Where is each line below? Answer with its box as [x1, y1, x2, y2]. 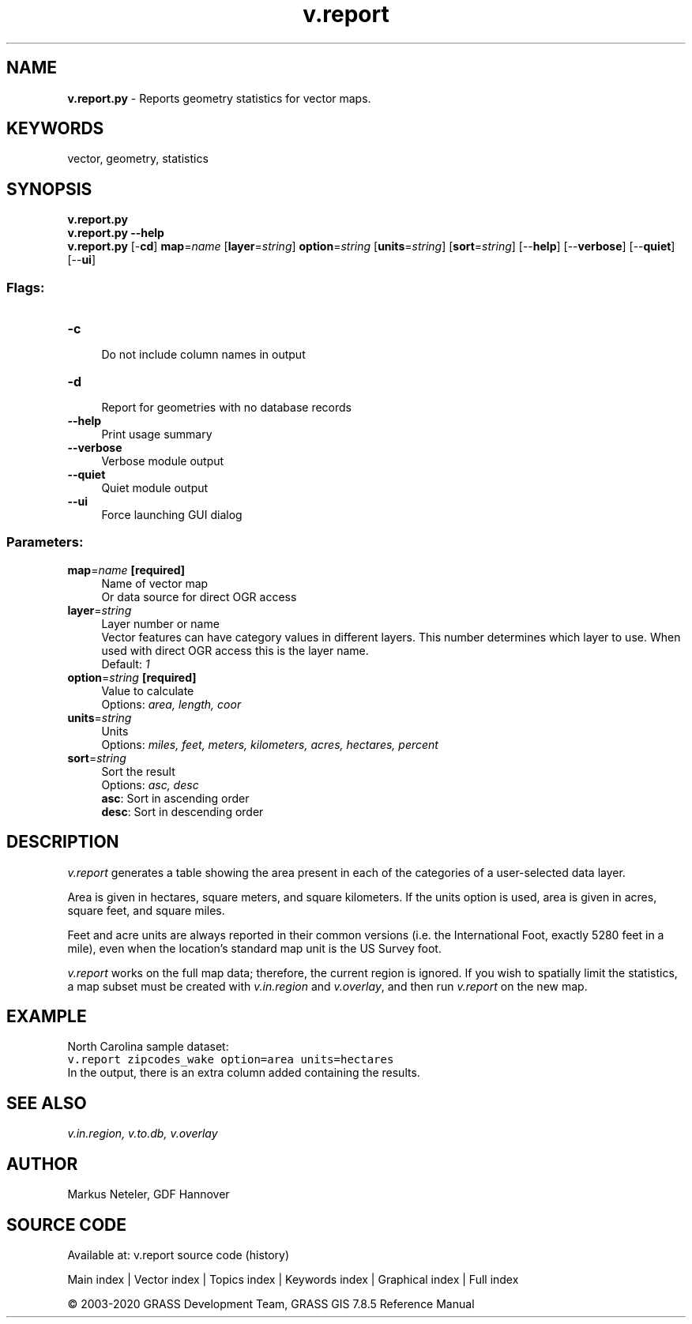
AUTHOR [6, 1153, 78, 1174]
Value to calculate [101, 683, 194, 698]
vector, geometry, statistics [67, 152, 209, 166]
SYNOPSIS [6, 179, 92, 199]
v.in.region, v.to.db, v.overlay [67, 1127, 218, 1141]
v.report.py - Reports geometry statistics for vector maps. [67, 91, 371, 105]
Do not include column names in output [101, 348, 306, 362]
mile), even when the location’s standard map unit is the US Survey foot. [67, 941, 442, 955]
